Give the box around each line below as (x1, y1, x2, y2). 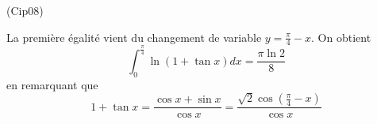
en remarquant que (6, 76, 98, 92)
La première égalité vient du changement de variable (6, 28, 262, 45)
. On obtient (311, 28, 371, 45)
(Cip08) (6, 2, 44, 18)
